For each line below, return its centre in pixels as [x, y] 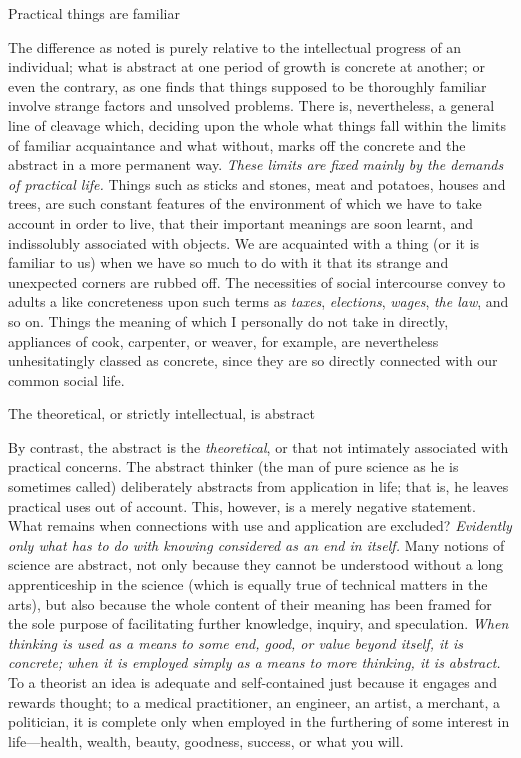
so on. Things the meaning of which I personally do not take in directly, [228, 320]
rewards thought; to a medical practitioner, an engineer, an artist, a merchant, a [254, 701]
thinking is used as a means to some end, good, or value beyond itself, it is [236, 642]
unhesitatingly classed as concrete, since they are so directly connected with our [253, 360]
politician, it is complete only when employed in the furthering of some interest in [259, 721]
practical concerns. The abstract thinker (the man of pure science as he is [233, 466]
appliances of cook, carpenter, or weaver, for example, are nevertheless [223, 340]
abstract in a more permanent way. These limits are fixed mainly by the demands [256, 164]
